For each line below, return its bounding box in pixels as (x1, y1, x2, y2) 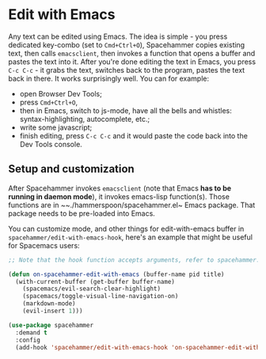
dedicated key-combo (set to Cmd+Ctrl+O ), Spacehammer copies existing (8, 40, 245, 49)
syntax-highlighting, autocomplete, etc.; (19, 114, 150, 123)
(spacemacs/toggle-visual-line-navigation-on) (22, 293, 179, 300)
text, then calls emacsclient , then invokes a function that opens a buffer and (8, 48, 256, 58)
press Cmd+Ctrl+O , (19, 97, 78, 107)
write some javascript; (19, 123, 93, 132)
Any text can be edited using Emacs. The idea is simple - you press (8, 32, 228, 41)
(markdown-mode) (22, 300, 77, 308)
